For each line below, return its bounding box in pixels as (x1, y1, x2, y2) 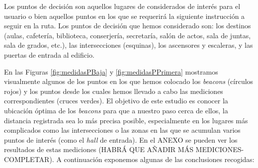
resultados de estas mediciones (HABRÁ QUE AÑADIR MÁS (4, 144, 193, 155)
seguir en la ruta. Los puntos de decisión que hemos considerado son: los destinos (4, 20, 251, 31)
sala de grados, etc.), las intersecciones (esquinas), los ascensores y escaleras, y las (4, 40, 253, 50)
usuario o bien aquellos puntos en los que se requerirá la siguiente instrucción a (4, 10, 245, 21)
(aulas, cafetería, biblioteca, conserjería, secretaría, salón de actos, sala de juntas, (4, 30, 251, 40)
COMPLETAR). (4, 154, 54, 164)
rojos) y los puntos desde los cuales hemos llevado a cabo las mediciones (4, 85, 223, 96)
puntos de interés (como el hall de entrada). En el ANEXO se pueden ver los (4, 134, 238, 145)
